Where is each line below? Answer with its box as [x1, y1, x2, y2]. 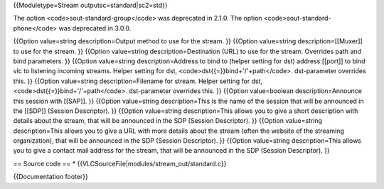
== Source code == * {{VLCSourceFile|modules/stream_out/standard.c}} [13, 159, 227, 168]
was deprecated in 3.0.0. [58, 23, 132, 32]
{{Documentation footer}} [13, 173, 88, 181]
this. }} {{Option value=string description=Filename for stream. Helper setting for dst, [13, 77, 263, 85]
